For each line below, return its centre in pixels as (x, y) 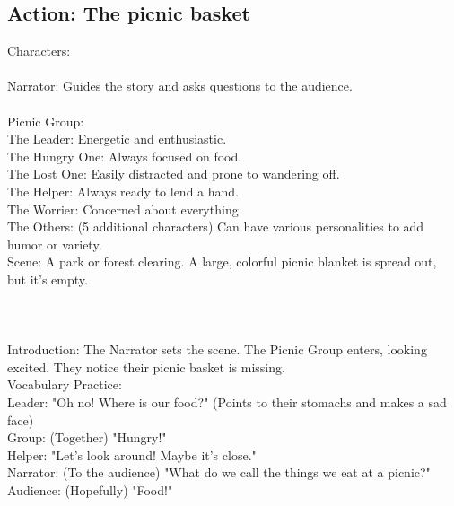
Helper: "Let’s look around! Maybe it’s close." (132, 454)
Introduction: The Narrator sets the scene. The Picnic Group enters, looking (217, 349)
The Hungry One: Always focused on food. (125, 156)
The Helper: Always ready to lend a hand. (123, 191)
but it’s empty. (48, 279)
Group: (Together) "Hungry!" (87, 437)
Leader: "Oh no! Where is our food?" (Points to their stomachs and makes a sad (227, 402)
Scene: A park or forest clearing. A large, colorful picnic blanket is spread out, (222, 262)
